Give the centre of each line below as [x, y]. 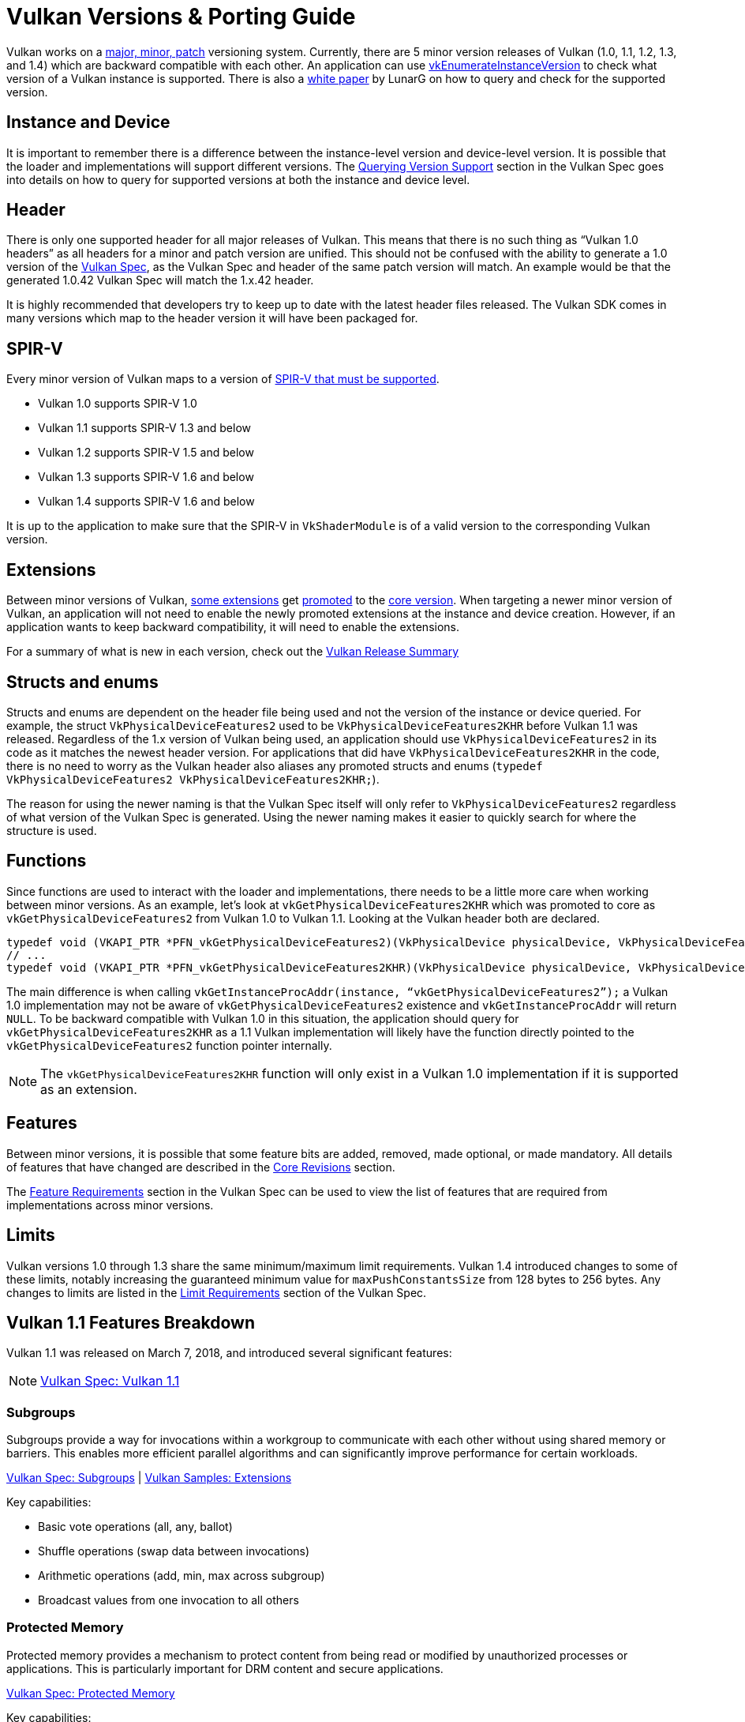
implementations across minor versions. [110, 1205]
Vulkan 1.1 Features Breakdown [131, 1322]
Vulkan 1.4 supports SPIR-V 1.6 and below [146, 502]
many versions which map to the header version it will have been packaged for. [212, 318]
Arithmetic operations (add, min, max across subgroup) [182, 1576]
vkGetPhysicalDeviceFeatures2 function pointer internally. [169, 1045]
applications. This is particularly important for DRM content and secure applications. [225, 1668]
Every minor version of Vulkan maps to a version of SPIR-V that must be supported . [223, 379]
